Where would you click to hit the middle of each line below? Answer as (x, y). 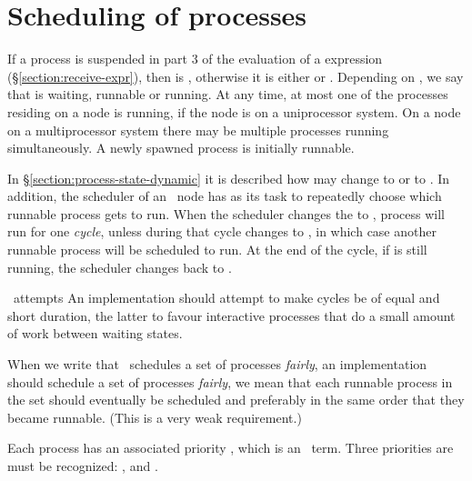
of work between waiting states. (95, 333)
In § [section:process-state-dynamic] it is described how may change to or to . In (229, 178)
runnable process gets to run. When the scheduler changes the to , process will (226, 213)
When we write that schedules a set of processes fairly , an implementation (217, 364)
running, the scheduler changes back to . (120, 267)
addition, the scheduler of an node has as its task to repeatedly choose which (225, 196)
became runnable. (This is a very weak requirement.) (155, 417)
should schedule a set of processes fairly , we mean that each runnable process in (230, 381)
